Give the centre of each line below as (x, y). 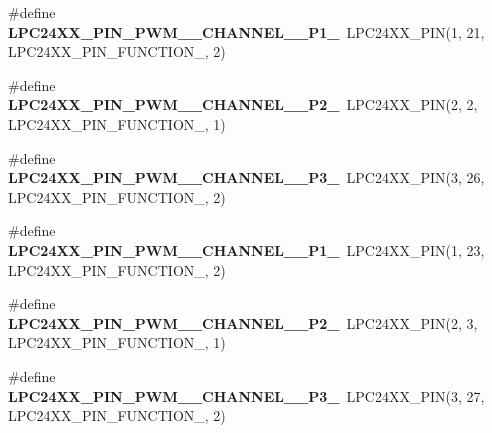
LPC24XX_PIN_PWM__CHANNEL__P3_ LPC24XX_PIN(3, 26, (246, 177)
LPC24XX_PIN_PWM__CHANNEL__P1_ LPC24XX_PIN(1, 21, (246, 31)
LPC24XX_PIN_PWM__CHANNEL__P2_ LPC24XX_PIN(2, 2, (243, 104)
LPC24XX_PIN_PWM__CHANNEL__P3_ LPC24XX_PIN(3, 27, (246, 395)
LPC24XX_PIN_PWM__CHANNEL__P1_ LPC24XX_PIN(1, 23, (246, 249)
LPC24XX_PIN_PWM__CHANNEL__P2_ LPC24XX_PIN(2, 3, (243, 322)
